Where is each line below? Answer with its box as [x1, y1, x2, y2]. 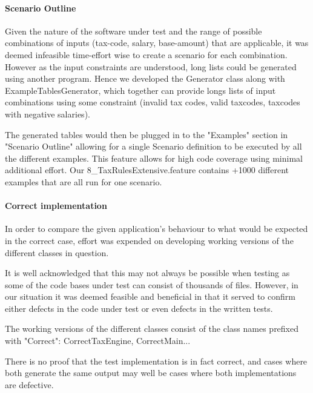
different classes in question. [5, 246, 109, 259]
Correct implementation [5, 199, 107, 212]
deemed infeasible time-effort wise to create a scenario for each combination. [5, 48, 288, 61]
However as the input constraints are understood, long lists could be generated [5, 60, 297, 73]
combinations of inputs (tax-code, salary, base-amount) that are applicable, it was [5, 36, 309, 49]
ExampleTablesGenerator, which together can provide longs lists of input [5, 84, 276, 96]
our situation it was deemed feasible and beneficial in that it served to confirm [5, 290, 295, 303]
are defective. [5, 378, 54, 391]
